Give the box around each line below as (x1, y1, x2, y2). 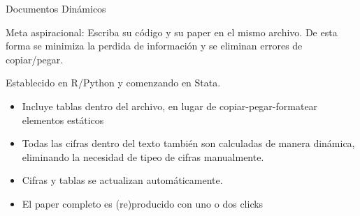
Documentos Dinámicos (6, 1, 106, 15)
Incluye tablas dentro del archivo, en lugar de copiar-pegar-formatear (22, 98, 318, 113)
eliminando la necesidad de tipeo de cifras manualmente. (22, 149, 264, 164)
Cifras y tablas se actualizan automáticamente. (22, 173, 223, 187)
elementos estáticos (22, 112, 104, 127)
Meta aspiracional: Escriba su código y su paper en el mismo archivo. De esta (6, 24, 338, 39)
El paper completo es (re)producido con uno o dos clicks (22, 196, 264, 210)
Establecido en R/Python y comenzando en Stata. (6, 75, 221, 90)
